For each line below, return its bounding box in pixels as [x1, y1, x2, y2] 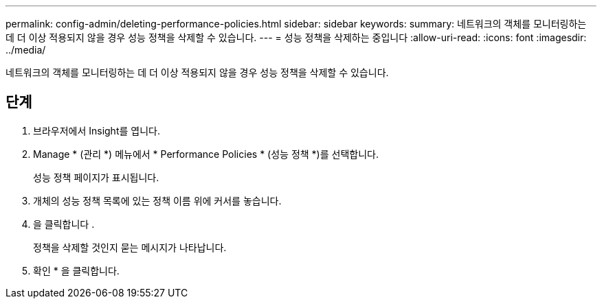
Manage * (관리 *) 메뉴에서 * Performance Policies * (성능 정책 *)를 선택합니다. [33, 148, 379, 160]
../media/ [5, 44, 46, 56]
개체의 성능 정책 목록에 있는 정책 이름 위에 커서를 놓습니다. [33, 194, 282, 207]
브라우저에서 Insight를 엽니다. [33, 124, 160, 137]
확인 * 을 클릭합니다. [33, 264, 120, 277]
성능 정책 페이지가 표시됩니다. [33, 171, 159, 183]
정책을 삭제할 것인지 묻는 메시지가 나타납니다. [33, 241, 227, 253]
